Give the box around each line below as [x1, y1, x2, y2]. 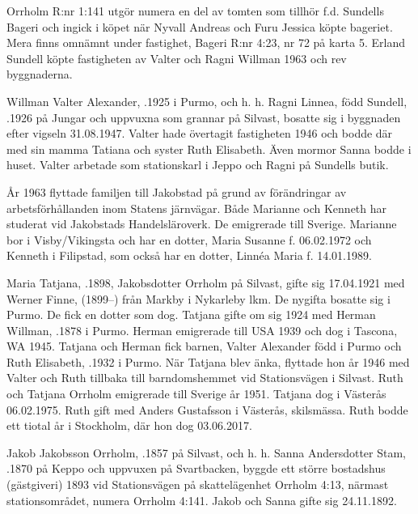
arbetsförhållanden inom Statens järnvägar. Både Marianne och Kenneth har [6, 199, 387, 216]
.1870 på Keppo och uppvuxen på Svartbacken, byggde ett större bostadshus [6, 460, 386, 477]
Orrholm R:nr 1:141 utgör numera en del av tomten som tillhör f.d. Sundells [6, 2, 384, 19]
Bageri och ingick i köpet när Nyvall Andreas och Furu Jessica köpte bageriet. [6, 18, 393, 35]
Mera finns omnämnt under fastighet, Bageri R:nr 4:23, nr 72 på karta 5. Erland [6, 34, 406, 51]
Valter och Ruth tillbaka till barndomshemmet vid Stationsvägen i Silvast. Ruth [6, 369, 403, 386]
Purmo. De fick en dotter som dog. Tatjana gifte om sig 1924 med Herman [6, 306, 376, 323]
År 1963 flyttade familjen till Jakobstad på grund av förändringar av [6, 183, 347, 200]
